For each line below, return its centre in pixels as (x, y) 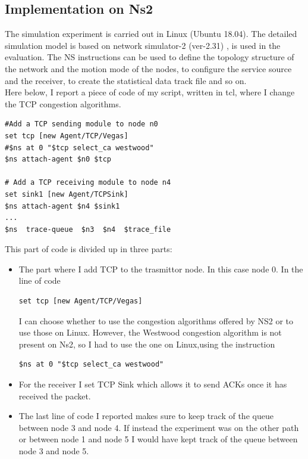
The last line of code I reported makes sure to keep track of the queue (146, 416)
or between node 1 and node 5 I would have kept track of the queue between (158, 439)
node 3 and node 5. (54, 451)
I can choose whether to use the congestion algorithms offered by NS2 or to (156, 320)
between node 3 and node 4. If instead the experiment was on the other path (159, 427)
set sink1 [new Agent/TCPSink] (67, 194)
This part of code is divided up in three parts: (89, 249)
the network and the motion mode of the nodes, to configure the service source (148, 68)
